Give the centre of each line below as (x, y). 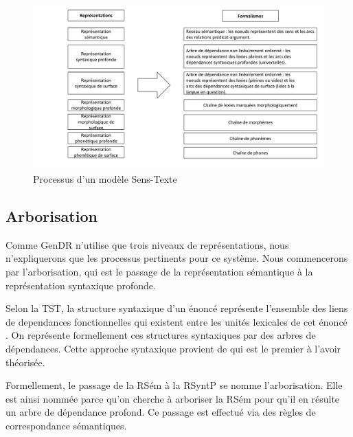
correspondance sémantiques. (66, 426)
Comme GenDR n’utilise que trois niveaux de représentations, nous (147, 244)
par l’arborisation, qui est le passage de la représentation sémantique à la (159, 272)
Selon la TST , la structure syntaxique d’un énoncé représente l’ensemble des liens (177, 308)
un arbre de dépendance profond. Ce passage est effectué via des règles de (161, 412)
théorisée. (25, 362)
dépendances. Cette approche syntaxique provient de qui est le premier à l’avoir (173, 349)
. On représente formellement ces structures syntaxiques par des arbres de (161, 335)
